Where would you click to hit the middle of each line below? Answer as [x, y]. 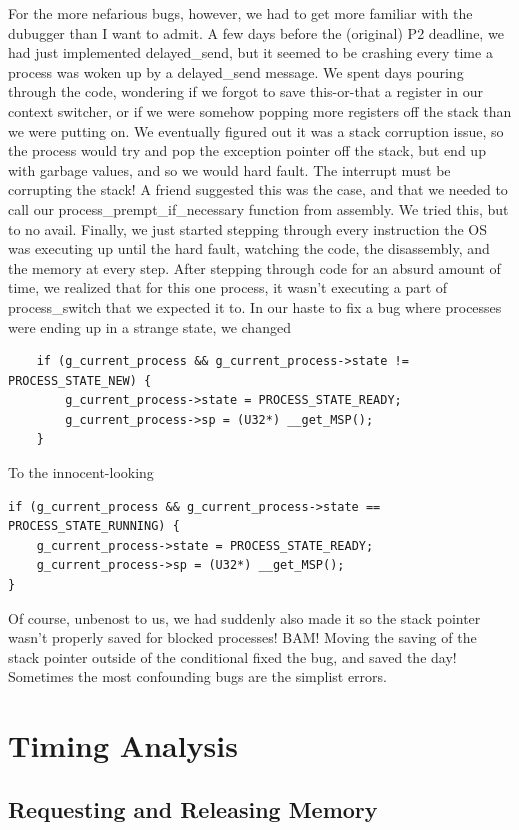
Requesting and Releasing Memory [193, 808]
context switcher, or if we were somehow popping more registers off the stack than [260, 110]
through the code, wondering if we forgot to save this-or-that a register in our [245, 91]
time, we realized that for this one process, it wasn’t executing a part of [228, 287]
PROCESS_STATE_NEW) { [80, 380]
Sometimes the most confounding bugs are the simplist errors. [197, 676]
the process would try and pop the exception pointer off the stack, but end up [247, 150]
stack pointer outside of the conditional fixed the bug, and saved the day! [232, 656]
